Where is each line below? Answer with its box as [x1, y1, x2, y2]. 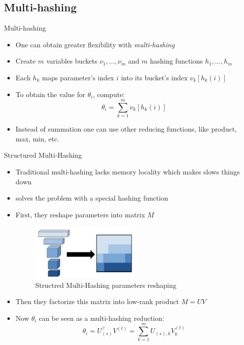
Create [15, 56, 36, 66]
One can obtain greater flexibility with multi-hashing [15, 39, 175, 49]
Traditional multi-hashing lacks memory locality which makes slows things [15, 167, 240, 177]
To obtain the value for [15, 89, 86, 99]
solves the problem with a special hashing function [15, 193, 168, 203]
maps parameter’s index [42, 72, 114, 82]
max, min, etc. [15, 133, 60, 143]
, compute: [93, 89, 125, 99]
